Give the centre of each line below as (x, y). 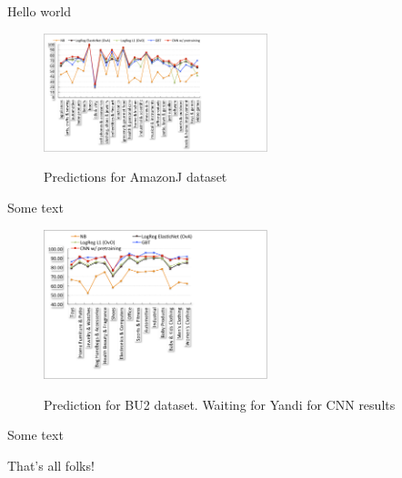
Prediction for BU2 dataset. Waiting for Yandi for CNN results (220, 404)
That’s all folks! (51, 465)
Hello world (40, 11)
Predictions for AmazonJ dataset (136, 177)
